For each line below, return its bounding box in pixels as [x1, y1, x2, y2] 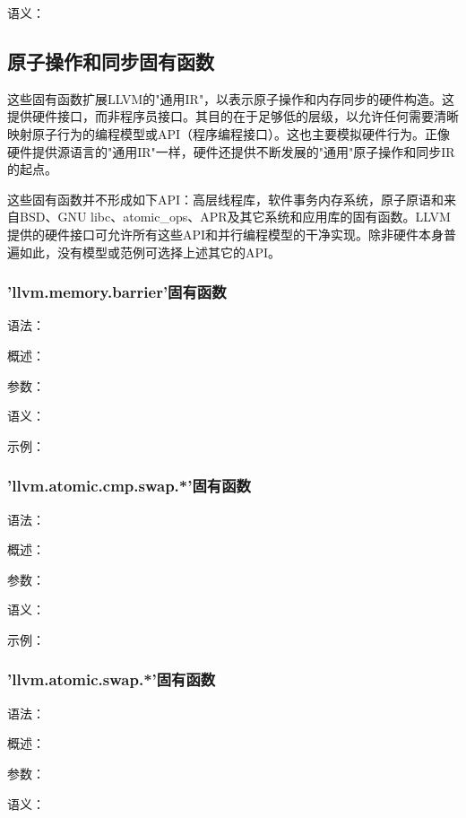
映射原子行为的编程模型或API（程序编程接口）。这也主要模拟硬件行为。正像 [7, 124, 451, 143]
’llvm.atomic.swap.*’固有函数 [7, 668, 216, 691]
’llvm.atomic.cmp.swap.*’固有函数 [7, 474, 251, 497]
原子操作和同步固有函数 [7, 47, 214, 74]
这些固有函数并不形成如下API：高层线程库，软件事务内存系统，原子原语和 [7, 189, 444, 208]
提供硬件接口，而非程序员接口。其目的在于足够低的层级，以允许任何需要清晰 [7, 107, 459, 126]
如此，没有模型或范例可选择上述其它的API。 [19, 242, 281, 261]
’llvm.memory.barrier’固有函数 [7, 281, 227, 303]
